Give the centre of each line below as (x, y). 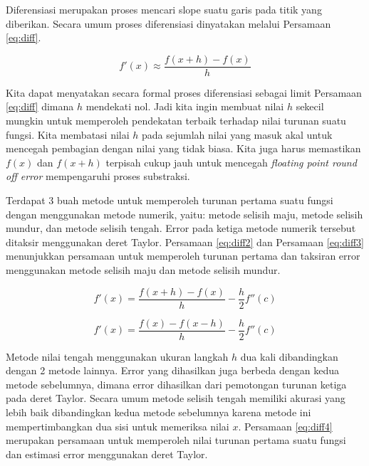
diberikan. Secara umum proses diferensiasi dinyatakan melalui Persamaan (168, 23)
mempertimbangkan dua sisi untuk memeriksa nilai (118, 426)
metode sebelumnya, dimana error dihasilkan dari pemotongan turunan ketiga (176, 384)
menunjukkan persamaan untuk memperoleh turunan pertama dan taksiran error (183, 256)
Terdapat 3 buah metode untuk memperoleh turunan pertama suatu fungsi (170, 200)
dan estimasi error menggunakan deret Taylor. (107, 454)
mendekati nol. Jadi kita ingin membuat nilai (185, 106)
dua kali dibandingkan (289, 356)
